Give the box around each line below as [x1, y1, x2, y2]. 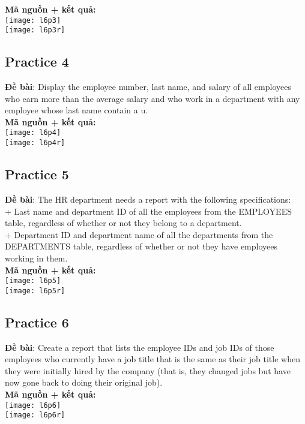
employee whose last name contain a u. [5, 104, 148, 116]
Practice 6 [5, 312, 69, 331]
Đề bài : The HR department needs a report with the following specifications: [5, 193, 291, 205]
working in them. [5, 251, 68, 264]
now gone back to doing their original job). [5, 376, 163, 389]
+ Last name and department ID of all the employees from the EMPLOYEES [5, 205, 292, 217]
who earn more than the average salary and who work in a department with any [5, 92, 300, 104]
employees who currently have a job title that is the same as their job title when [5, 353, 300, 365]
